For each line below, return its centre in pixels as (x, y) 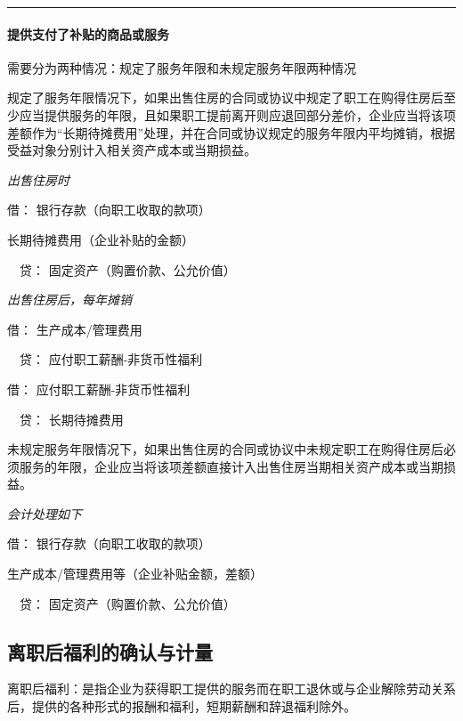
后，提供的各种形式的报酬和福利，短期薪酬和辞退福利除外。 (182, 706)
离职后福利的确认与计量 (110, 651)
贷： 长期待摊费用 (71, 419)
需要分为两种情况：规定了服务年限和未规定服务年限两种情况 (182, 67)
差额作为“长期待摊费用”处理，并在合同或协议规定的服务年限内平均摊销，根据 (231, 132)
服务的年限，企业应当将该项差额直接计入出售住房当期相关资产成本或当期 (231, 466)
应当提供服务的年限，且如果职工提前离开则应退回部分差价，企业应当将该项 (237, 114)
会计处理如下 (45, 513)
